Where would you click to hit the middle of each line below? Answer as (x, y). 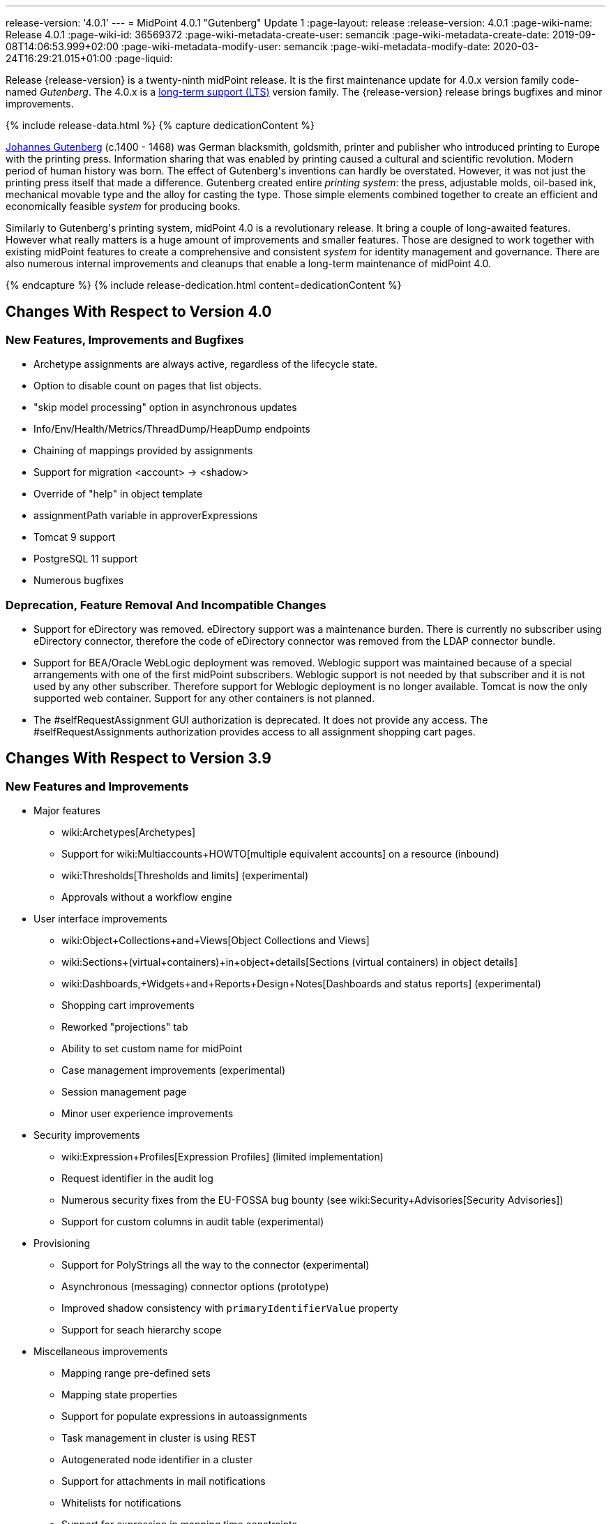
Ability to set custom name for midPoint (152, 1049)
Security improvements (87, 1135)
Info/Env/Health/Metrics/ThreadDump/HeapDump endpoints (172, 429)
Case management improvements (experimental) (174, 1070)
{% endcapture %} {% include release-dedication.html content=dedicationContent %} (204, 285)
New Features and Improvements (97, 786)
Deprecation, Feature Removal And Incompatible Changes (166, 605)
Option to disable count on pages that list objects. (148, 386)
